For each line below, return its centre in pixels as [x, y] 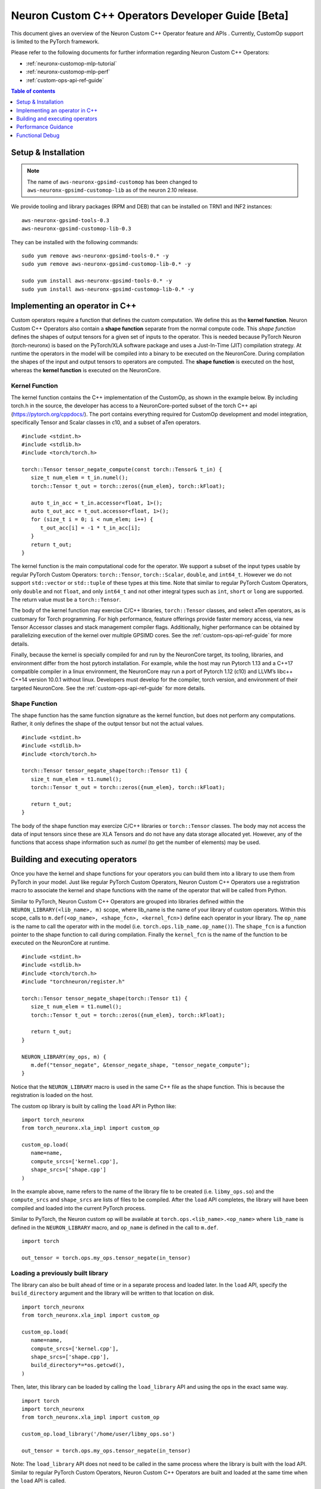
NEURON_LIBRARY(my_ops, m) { [64, 1057]
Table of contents [33, 91]
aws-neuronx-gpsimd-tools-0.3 [66, 220]
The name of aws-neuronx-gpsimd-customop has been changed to [112, 182]
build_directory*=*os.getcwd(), [78, 1365]
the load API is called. [39, 1481]
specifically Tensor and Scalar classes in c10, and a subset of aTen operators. [106, 422]
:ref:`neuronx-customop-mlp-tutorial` [71, 63]
